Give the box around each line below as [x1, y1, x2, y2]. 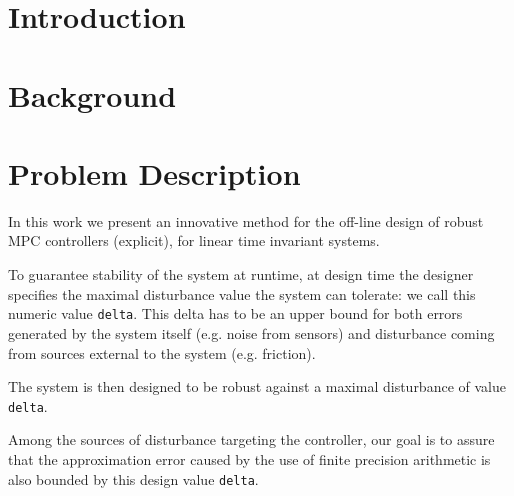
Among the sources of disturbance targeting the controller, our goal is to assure [8, 429, 495, 450]
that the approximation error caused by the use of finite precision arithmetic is [8, 448, 491, 469]
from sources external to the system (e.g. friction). [8, 342, 316, 363]
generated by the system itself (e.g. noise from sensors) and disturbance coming [8, 322, 495, 343]
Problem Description [8, 152, 301, 193]
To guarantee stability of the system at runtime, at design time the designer [8, 264, 474, 285]
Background [8, 74, 177, 115]
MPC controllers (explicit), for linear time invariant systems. [8, 230, 380, 251]
